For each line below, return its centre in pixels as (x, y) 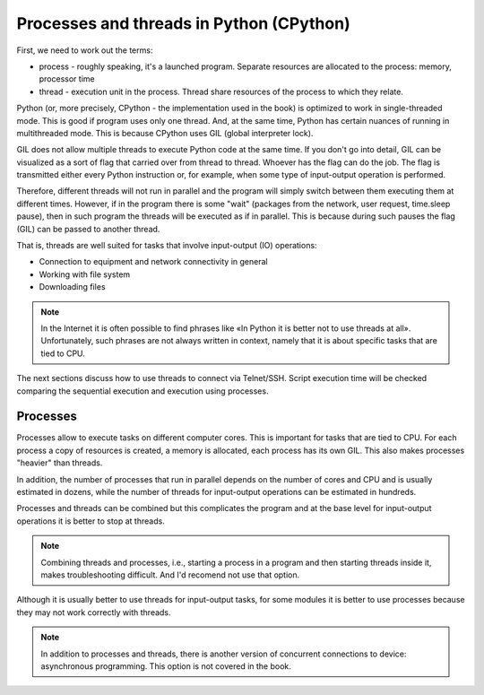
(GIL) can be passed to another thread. (88, 229)
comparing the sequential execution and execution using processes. (143, 391)
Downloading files (73, 287)
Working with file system (85, 274)
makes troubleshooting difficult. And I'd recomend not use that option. (170, 575)
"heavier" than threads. (60, 463)
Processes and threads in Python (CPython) (183, 23)
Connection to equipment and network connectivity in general (153, 262)
